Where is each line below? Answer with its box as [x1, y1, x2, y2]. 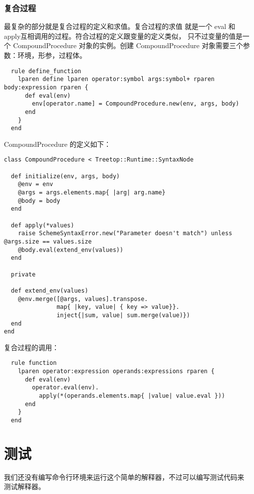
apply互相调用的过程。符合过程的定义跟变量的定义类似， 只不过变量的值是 [4, 30, 243, 41]
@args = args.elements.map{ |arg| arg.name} [18, 189, 166, 196]
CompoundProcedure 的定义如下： [4, 138, 111, 149]
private [11, 271, 36, 278]
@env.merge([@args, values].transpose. [18, 295, 148, 302]
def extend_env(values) [11, 287, 88, 294]
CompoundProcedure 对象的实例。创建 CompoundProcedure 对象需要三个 [13, 40, 243, 51]
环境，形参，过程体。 [17, 50, 86, 60]
